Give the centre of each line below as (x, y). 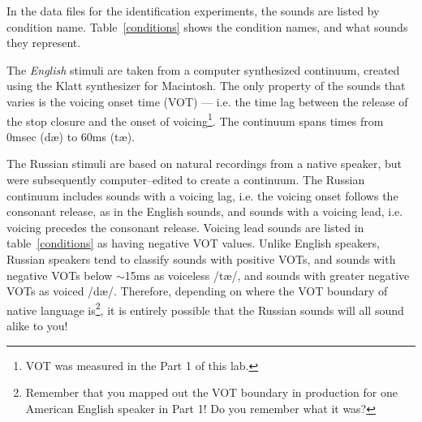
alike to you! (37, 325)
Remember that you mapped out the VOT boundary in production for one (211, 392)
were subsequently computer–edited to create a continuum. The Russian (186, 179)
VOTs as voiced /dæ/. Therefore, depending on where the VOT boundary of (197, 291)
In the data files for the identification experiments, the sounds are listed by (193, 11)
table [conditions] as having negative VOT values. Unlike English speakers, (193, 243)
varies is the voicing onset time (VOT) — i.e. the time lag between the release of (207, 101)
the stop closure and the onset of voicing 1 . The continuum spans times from (195, 119)
